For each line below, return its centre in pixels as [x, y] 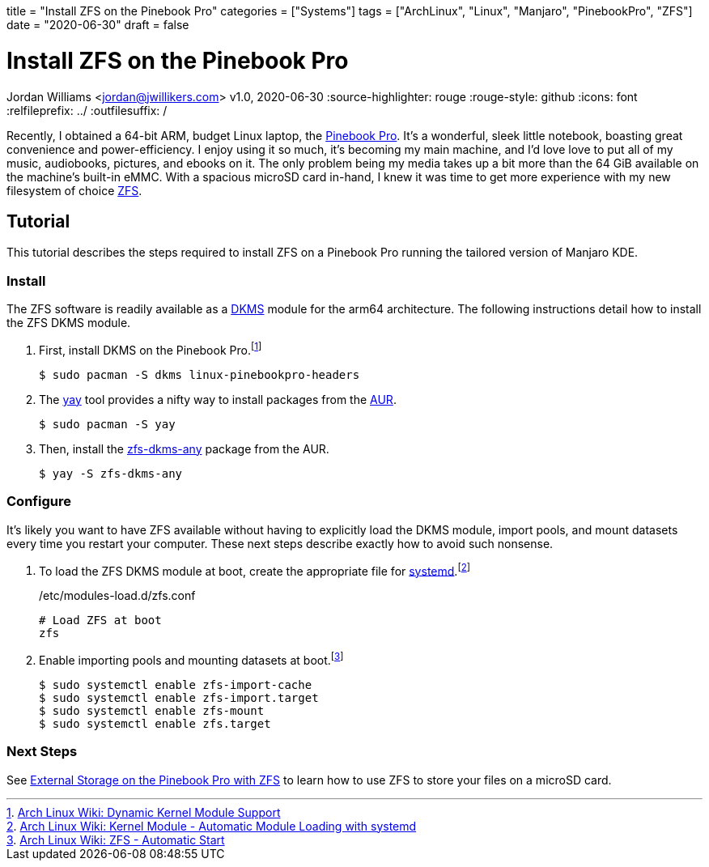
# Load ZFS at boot [100, 620]
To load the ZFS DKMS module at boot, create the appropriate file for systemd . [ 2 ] [255, 569]
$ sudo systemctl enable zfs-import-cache [176, 684]
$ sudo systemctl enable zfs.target [155, 723]
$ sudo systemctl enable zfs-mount [152, 710]
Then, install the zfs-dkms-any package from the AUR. [184, 448]
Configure [39, 501]
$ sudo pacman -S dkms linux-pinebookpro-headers [200, 374]
